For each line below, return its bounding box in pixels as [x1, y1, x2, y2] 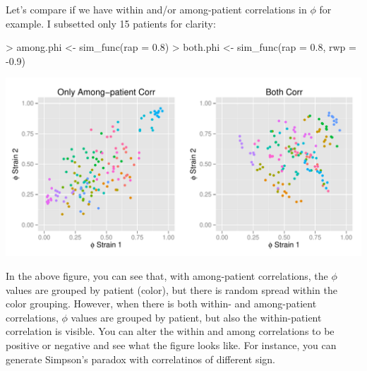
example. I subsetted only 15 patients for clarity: [6, 16, 216, 30]
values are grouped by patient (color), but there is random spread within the [6, 282, 337, 297]
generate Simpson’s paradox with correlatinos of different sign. [6, 351, 276, 366]
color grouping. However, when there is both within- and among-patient [6, 296, 317, 311]
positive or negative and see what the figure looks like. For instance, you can [6, 337, 337, 352]
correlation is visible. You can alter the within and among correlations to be [6, 324, 335, 338]
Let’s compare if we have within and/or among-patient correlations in [6, 2, 307, 16]
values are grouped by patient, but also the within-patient [71, 310, 322, 324]
